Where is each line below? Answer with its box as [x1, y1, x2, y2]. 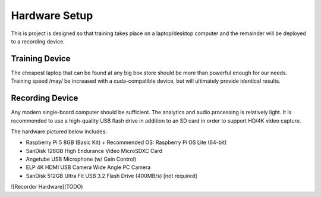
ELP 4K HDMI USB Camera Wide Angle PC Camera [26, 164, 151, 171]
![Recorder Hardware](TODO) [11, 183, 83, 190]
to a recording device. [11, 37, 65, 45]
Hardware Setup [11, 9, 93, 22]
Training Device [11, 54, 71, 64]
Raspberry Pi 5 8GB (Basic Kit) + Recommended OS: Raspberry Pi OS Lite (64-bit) [26, 139, 227, 146]
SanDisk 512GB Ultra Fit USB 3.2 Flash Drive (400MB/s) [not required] [26, 172, 197, 179]
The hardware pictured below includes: [11, 128, 107, 135]
